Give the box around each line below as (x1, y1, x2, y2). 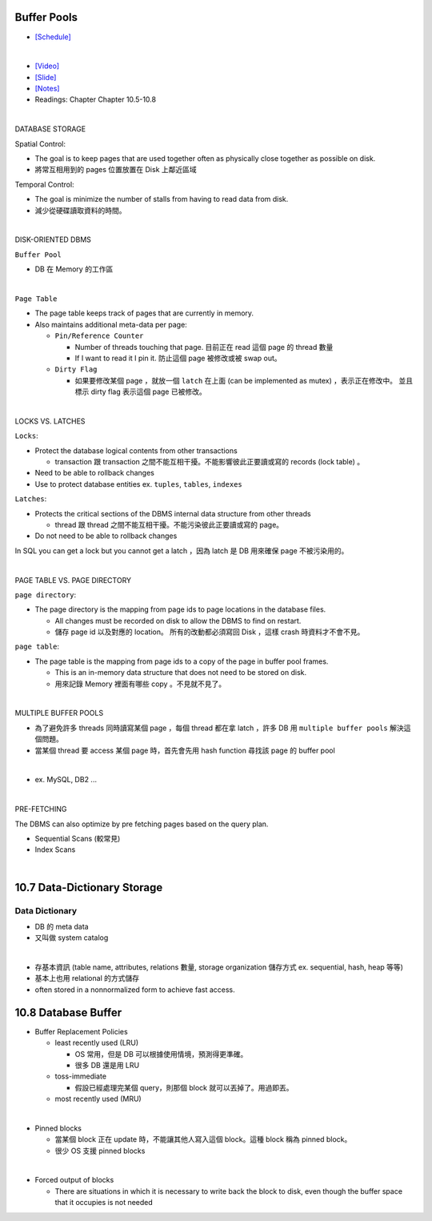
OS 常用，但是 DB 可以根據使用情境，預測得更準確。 (74, 1049, 248, 1058)
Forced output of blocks (34, 1175, 114, 1185)
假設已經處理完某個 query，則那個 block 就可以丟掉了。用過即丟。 (74, 1082, 294, 1092)
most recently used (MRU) (54, 1094, 142, 1104)
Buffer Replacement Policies (34, 1026, 128, 1036)
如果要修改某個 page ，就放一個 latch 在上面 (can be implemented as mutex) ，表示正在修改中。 (74, 376, 398, 385)
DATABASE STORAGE (14, 124, 86, 134)
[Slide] (34, 72, 57, 82)
